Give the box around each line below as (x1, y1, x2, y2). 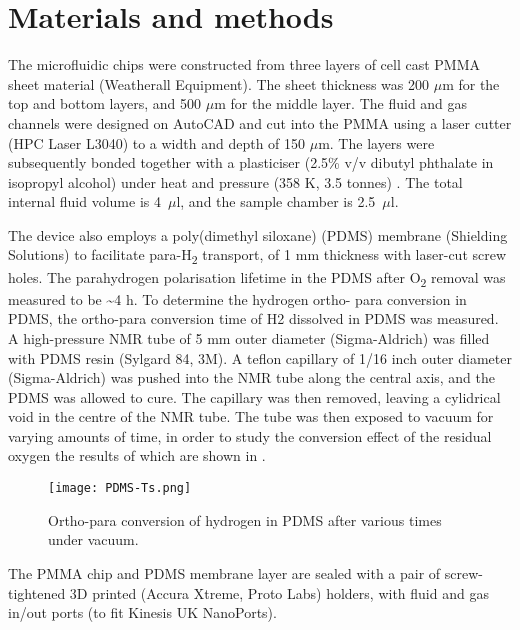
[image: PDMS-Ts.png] (48, 481, 192, 496)
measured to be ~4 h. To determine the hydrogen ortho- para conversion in (8, 288, 467, 309)
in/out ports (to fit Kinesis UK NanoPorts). (8, 602, 277, 623)
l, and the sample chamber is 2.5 (176, 191, 376, 212)
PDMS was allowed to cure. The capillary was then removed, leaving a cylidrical (8, 386, 501, 407)
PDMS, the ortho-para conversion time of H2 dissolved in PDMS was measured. (8, 308, 499, 329)
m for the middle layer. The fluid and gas (214, 93, 468, 114)
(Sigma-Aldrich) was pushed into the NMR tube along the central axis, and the (8, 367, 496, 388)
